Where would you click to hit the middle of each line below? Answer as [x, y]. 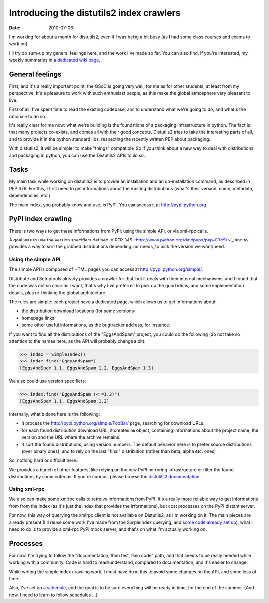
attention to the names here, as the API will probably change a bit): [78, 341]
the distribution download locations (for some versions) [78, 311]
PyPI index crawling [41, 219]
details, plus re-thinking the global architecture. [58, 293]
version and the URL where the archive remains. [71, 437]
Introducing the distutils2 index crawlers [95, 13]
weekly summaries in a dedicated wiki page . [55, 60]
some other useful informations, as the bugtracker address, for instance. [96, 325]
